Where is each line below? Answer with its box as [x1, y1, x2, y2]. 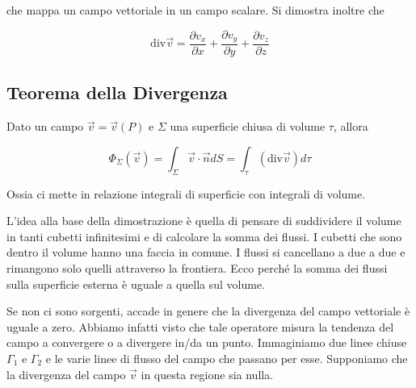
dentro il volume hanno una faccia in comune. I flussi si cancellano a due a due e [6, 244, 405, 261]
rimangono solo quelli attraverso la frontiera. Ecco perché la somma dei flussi [6, 260, 388, 277]
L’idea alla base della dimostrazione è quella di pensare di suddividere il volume [6, 212, 401, 229]
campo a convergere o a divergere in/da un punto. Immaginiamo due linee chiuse [6, 334, 407, 351]
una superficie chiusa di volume [170, 118, 326, 135]
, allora [333, 118, 368, 135]
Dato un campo [6, 118, 84, 135]
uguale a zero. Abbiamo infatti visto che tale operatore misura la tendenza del [6, 318, 394, 335]
